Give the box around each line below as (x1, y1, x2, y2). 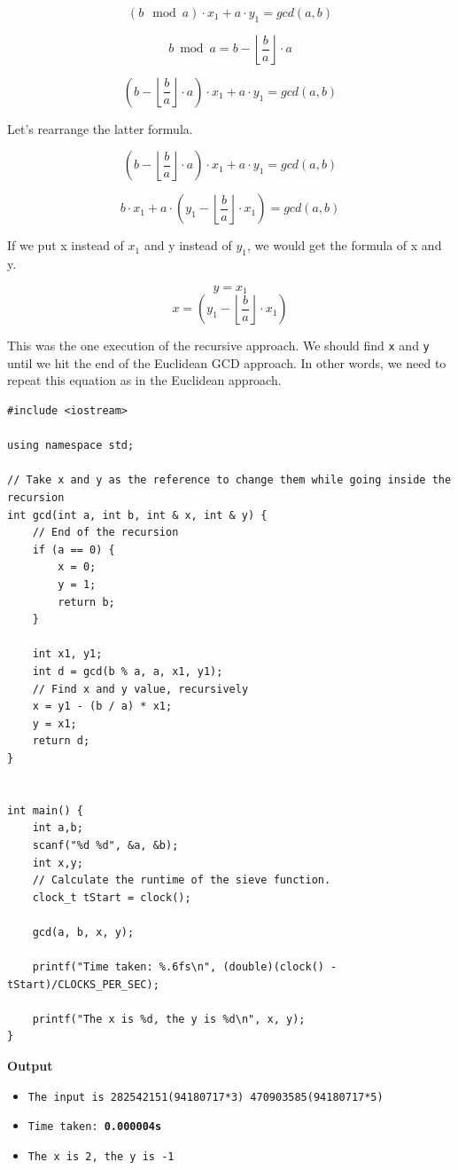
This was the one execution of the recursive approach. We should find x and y (7, 336, 430, 355)
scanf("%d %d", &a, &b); (32, 838, 179, 852)
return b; (58, 595, 115, 609)
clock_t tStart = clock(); (32, 891, 191, 904)
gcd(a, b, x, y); (32, 925, 135, 938)
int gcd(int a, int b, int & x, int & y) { (7, 508, 268, 522)
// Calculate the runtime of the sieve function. (32, 874, 331, 887)
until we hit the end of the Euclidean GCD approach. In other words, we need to (7, 353, 446, 372)
